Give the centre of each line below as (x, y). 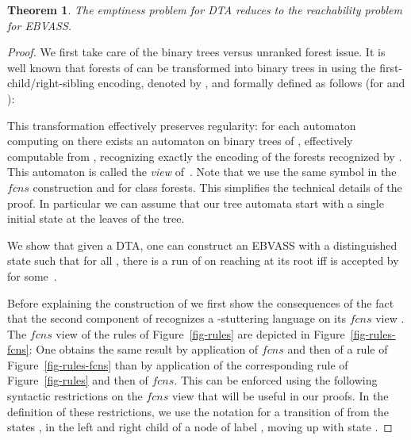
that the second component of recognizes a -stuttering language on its (177, 318)
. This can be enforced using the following (276, 380)
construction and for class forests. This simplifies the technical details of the (217, 187)
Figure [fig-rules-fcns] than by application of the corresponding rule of (178, 364)
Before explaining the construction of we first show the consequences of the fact (201, 302)
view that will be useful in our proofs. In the (280, 396)
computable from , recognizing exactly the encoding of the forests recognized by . (205, 156)
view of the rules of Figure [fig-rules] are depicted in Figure (200, 333)
